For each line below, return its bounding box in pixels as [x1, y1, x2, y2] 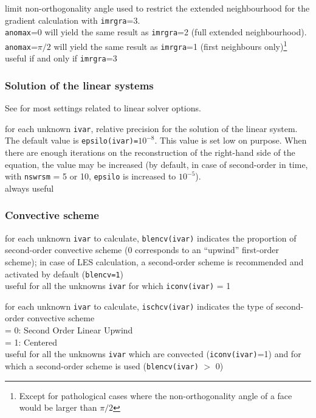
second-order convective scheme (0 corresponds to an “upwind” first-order [5, 243, 279, 256]
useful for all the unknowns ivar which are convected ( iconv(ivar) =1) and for [5, 347, 301, 360]
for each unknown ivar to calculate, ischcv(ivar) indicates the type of [5, 299, 273, 312]
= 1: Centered [5, 335, 57, 348]
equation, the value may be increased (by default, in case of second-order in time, [5, 158, 308, 170]
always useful [5, 181, 54, 194]
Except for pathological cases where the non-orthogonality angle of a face [19, 389, 292, 402]
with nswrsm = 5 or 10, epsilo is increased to [5, 170, 176, 183]
